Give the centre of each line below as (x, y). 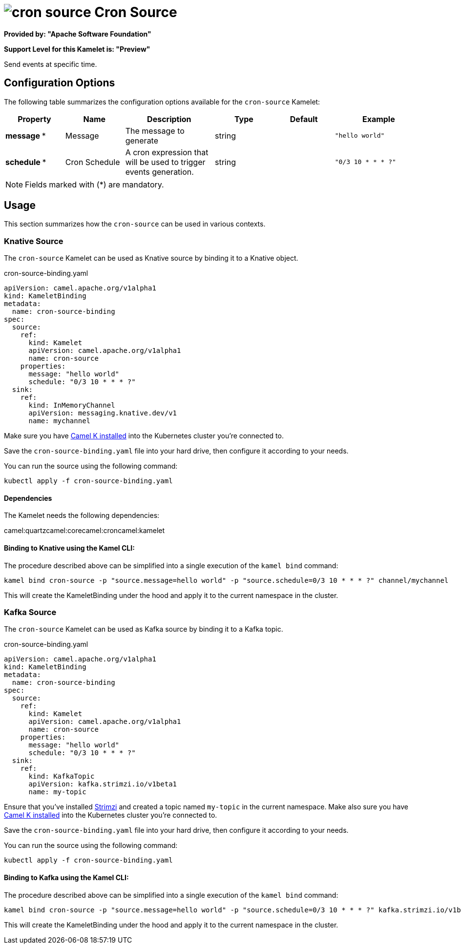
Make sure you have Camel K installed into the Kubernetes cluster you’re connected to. (144, 436)
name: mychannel (60, 421)
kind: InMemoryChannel (72, 405)
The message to (155, 131)
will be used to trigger (165, 162)
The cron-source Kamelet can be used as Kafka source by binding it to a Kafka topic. (144, 629)
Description (169, 119)
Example (378, 119)
